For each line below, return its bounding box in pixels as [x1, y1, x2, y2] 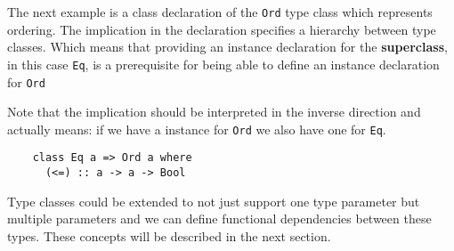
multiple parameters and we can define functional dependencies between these [7, 209, 432, 228]
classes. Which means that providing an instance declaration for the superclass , [7, 37, 448, 56]
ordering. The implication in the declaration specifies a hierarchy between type [7, 20, 436, 38]
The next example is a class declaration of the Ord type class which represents [7, 3, 433, 20]
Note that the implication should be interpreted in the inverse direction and [7, 102, 421, 121]
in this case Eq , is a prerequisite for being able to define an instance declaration [7, 54, 440, 73]
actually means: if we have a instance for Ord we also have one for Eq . [7, 119, 386, 138]
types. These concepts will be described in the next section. [7, 226, 331, 245]
